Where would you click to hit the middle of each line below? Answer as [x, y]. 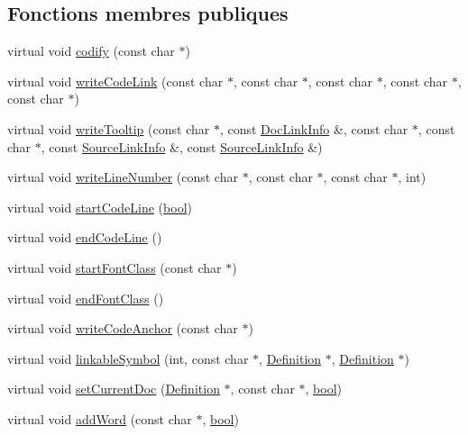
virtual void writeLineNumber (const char [123, 177]
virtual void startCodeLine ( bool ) [100, 207]
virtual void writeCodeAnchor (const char [123, 328]
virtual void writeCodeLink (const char [115, 81]
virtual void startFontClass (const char [115, 267]
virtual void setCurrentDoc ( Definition [114, 389]
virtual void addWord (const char [100, 418]
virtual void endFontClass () [86, 298]
